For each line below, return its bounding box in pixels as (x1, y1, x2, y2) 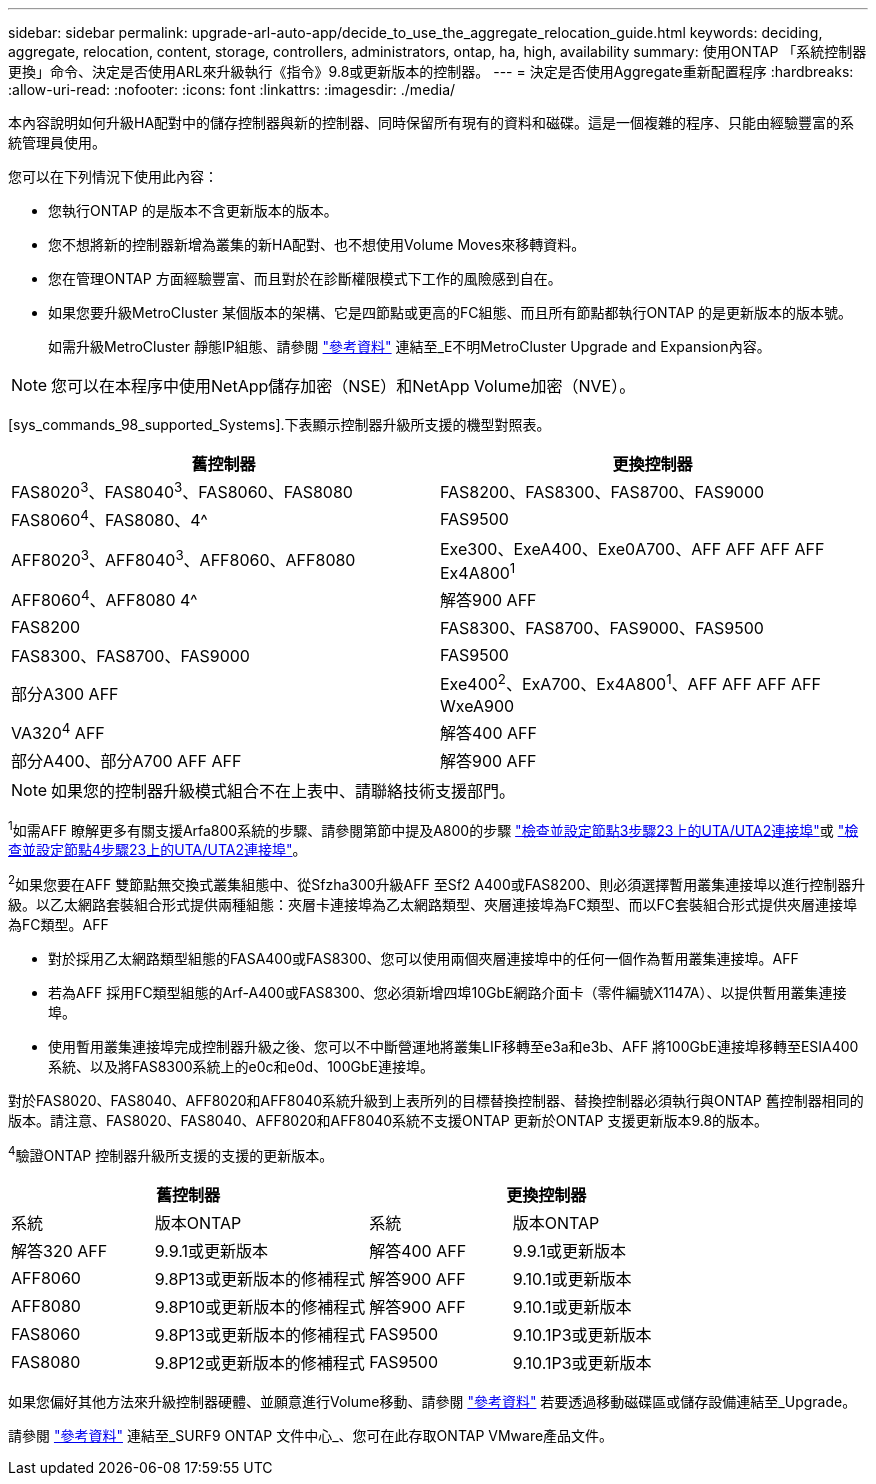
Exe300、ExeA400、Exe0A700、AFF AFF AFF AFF (440, 538, 825, 559)
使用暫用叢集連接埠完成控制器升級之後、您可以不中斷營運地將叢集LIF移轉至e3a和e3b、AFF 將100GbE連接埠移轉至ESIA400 (48, 1037, 859, 1055)
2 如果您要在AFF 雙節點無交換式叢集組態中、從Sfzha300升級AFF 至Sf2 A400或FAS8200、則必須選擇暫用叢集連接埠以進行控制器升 (8, 873, 866, 893)
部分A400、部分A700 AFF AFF (11, 750, 242, 771)
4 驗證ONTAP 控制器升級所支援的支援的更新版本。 (8, 1143, 334, 1164)
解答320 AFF (11, 1240, 108, 1261)
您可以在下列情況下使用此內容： (8, 168, 218, 185)
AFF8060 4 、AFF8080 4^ (11, 586, 198, 611)
